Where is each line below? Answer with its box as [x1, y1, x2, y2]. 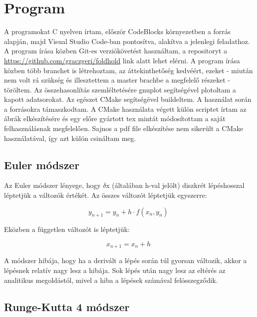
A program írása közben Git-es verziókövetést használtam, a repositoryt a [4, 45, 227, 56]
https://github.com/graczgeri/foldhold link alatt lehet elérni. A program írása [4, 55, 240, 65]
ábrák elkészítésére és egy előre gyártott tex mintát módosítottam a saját [4, 113, 226, 124]
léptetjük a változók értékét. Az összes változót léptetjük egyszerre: [4, 190, 207, 200]
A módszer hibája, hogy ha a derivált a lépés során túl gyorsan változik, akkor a [4, 255, 247, 266]
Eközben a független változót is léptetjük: [4, 224, 130, 234]
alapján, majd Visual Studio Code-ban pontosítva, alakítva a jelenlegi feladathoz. [4, 36, 250, 46]
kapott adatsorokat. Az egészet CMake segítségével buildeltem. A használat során [4, 94, 252, 104]
